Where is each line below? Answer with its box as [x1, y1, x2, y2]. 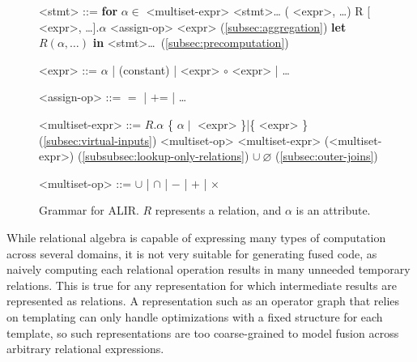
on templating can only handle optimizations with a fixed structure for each [6, 308, 383, 325]
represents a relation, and [155, 202, 282, 219]
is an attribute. [296, 202, 371, 219]
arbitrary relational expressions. [6, 340, 164, 357]
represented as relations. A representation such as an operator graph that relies [6, 292, 400, 309]
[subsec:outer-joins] [279, 147, 374, 164]
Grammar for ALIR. [39, 202, 139, 219]
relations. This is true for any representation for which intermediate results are [6, 276, 397, 293]
